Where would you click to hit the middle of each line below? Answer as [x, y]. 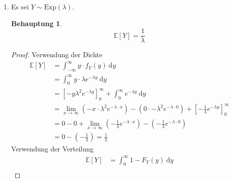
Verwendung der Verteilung [52, 149]
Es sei [20, 6]
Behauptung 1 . [36, 23]
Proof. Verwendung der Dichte [57, 55]
